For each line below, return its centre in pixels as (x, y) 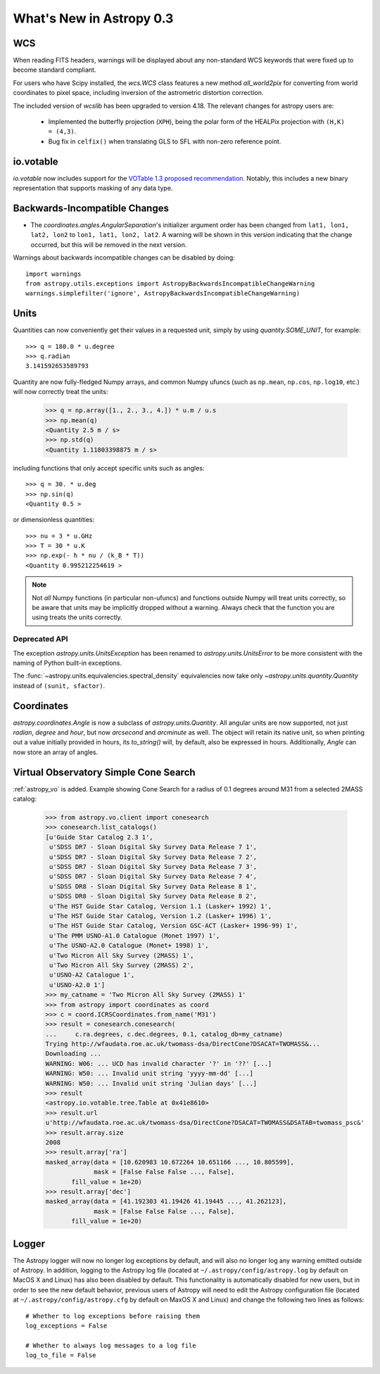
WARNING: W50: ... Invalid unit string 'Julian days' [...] (151, 1083)
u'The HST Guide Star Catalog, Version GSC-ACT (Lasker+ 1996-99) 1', (174, 926)
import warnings (53, 274)
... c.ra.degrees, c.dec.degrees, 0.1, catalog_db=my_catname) (164, 1034)
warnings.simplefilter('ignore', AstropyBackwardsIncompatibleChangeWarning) (163, 293)
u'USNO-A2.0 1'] (77, 985)
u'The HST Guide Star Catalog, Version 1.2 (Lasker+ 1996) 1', (161, 916)
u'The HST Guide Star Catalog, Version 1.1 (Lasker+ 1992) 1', (161, 906)
